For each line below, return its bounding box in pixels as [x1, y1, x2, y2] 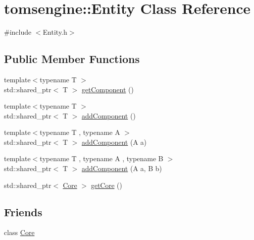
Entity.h [43, 27, 67, 37]
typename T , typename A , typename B [40, 153, 163, 164]
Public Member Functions [4, 51, 140, 66]
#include [4, 27, 32, 37]
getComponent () [81, 84, 134, 94]
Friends [4, 204, 43, 219]
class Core [4, 227, 35, 238]
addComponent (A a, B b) [81, 163, 162, 174]
